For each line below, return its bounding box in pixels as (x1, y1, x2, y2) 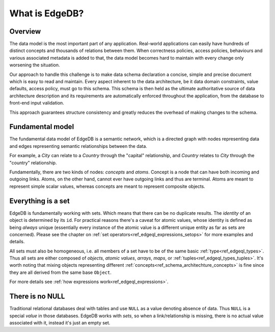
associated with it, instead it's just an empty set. (9, 319, 111, 326)
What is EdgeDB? (9, 8, 84, 19)
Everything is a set (9, 196, 70, 205)
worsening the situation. (9, 62, 61, 68)
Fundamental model (9, 122, 74, 131)
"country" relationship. (9, 160, 57, 166)
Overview (9, 27, 41, 36)
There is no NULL (9, 292, 65, 301)
